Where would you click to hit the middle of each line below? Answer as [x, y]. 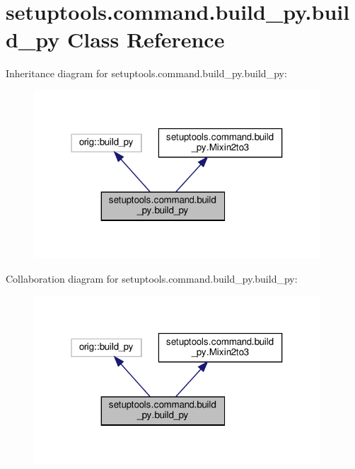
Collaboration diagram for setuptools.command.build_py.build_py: [152, 278]
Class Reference [146, 39]
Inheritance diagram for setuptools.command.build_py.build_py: [146, 73]
